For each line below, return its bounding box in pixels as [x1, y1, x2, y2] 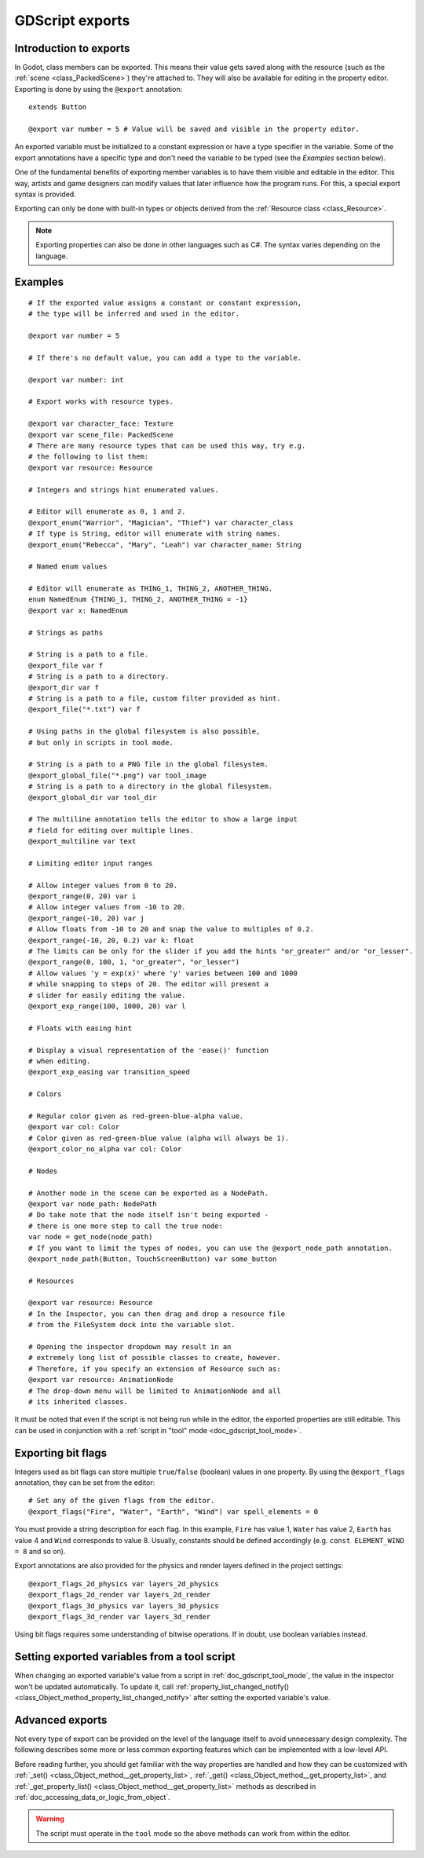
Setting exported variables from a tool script [14, 1650, 236, 1664]
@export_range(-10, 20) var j [28, 913, 145, 923]
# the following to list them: [28, 452, 149, 461]
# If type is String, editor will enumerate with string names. [28, 529, 282, 538]
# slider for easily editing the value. [28, 990, 186, 1000]
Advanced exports [14, 1713, 108, 1727]
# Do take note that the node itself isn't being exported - [28, 1210, 269, 1220]
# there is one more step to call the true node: [28, 1221, 224, 1231]
